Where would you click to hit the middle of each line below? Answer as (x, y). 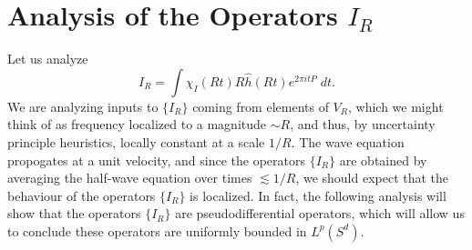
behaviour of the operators (82, 195)
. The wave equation (348, 141)
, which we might (396, 106)
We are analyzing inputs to (83, 106)
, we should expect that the (372, 178)
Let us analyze (48, 59)
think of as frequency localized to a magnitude (137, 124)
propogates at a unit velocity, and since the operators (157, 160)
